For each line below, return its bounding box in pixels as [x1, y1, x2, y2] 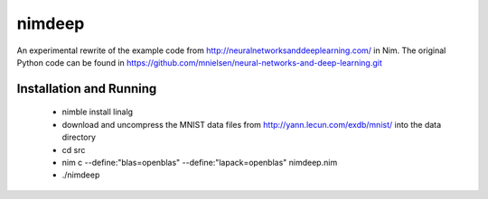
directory [61, 131, 97, 143]
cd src [61, 144, 86, 155]
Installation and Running [16, 81, 157, 96]
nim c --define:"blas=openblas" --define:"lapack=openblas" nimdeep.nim [61, 157, 338, 167]
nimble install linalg [61, 106, 134, 117]
